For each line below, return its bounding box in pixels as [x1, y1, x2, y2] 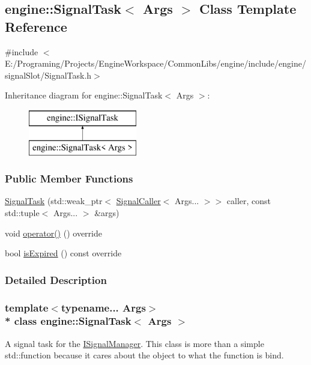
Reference [5, 17, 67, 35]
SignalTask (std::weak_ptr [5, 195, 103, 207]
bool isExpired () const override [5, 247, 122, 259]
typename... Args [61, 300, 146, 315]
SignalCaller [116, 195, 161, 207]
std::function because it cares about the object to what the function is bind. [5, 349, 284, 361]
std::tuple [5, 206, 40, 219]
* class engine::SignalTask [5, 313, 131, 328]
